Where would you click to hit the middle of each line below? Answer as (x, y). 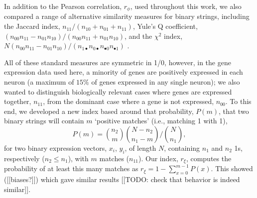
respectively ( (24, 158)
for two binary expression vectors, (56, 148)
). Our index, (158, 158)
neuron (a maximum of (39, 82)
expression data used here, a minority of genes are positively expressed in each (124, 72)
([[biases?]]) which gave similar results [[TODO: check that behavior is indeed (122, 179)
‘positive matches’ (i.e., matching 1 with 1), (161, 121)
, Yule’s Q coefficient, (165, 26)
